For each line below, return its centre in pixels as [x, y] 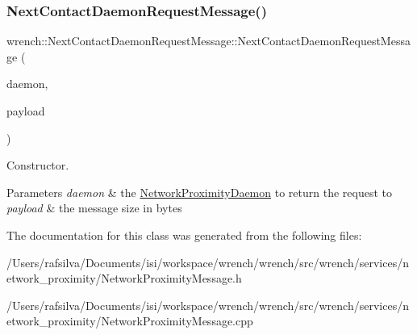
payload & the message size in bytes [94, 208]
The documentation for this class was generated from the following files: [184, 234]
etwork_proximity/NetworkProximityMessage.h [124, 278]
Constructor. [38, 165]
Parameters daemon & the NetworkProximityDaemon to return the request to [199, 192]
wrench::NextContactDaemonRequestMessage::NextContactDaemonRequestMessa [208, 41]
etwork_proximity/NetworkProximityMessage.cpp [130, 321]
